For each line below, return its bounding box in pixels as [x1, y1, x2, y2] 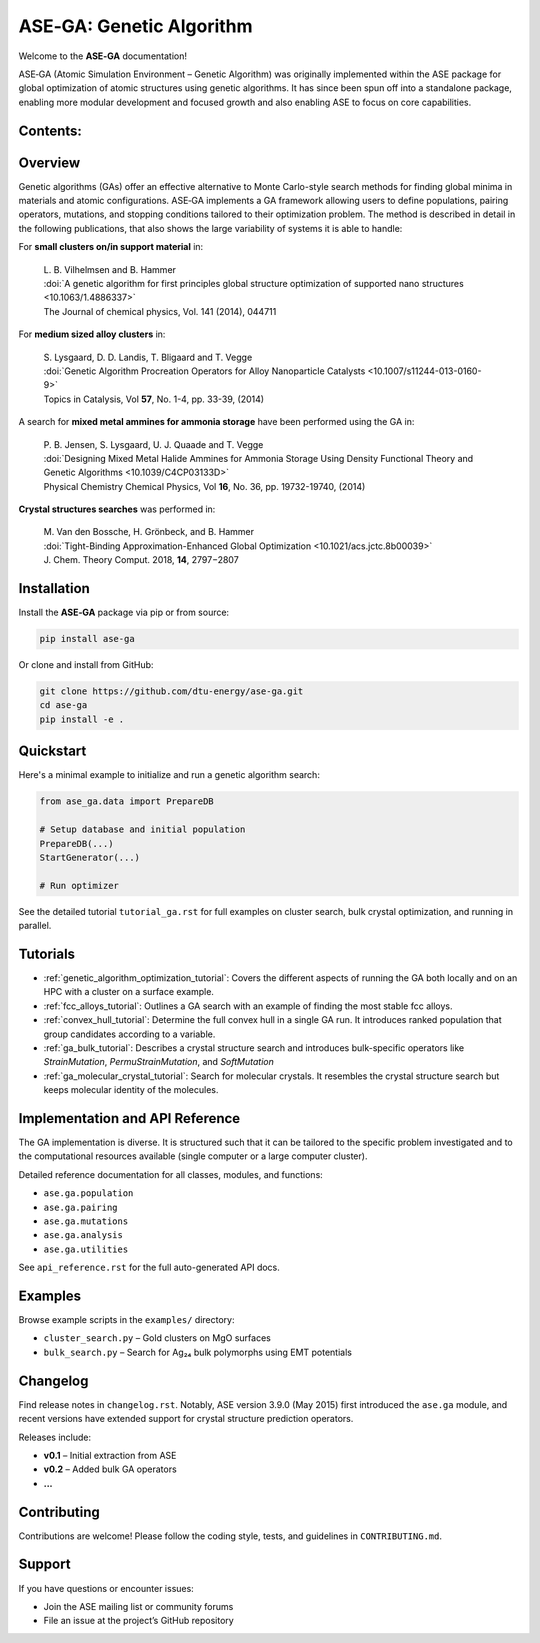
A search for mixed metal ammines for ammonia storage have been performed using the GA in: [18, 416, 415, 428]
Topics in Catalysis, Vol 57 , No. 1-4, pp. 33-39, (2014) [43, 393, 265, 405]
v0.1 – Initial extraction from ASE [43, 1449, 177, 1461]
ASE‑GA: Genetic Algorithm [18, 15, 254, 37]
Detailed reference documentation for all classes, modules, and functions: [18, 1168, 324, 1180]
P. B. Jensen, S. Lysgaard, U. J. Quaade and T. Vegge [43, 438, 264, 450]
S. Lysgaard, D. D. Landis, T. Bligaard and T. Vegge [43, 351, 253, 363]
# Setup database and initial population [39, 824, 246, 835]
